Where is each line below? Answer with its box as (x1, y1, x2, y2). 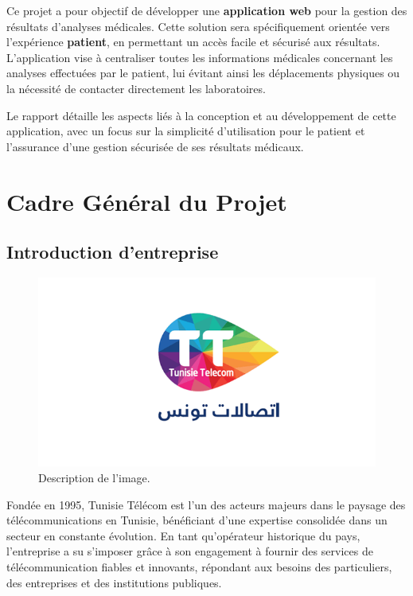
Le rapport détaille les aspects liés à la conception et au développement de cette (6, 107, 396, 123)
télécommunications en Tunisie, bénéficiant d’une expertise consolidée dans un (6, 512, 388, 528)
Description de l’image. (38, 469, 150, 486)
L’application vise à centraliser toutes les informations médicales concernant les (6, 49, 393, 65)
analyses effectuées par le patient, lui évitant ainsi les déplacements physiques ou (6, 64, 400, 81)
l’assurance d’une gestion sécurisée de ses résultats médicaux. (6, 138, 304, 154)
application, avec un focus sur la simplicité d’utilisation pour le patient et (6, 123, 365, 139)
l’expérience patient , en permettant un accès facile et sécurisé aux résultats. (6, 33, 380, 50)
